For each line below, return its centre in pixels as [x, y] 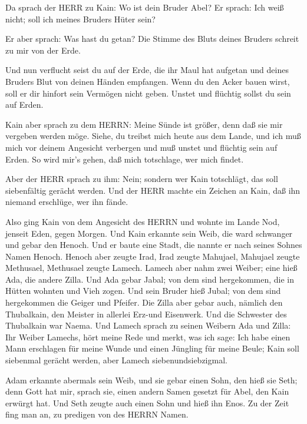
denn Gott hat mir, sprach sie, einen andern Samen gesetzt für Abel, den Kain [147, 391]
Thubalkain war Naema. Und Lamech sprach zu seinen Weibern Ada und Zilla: [148, 325]
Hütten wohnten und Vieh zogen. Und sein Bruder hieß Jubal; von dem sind [143, 291]
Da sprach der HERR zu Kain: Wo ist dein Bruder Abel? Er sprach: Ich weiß [145, 7]
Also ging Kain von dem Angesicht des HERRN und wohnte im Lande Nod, [143, 221]
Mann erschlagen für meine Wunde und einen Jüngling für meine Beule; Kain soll [152, 348]
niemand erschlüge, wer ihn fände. [67, 202]
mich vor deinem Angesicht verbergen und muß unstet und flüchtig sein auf [141, 147]
